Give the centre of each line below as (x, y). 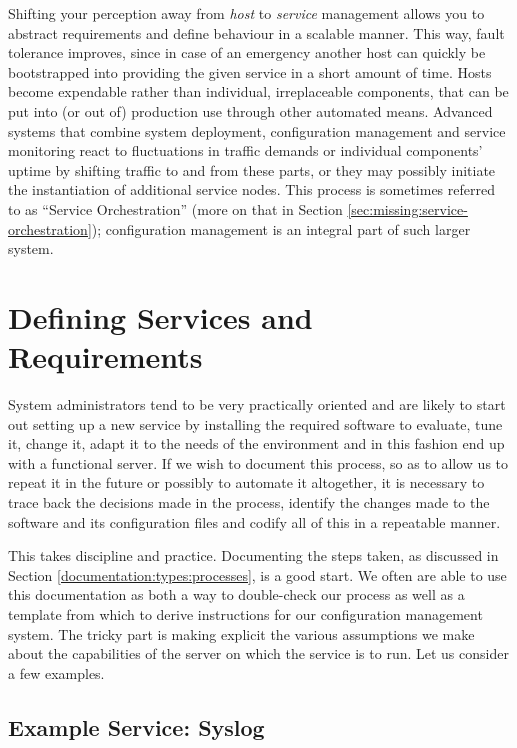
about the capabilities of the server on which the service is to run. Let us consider (258, 653)
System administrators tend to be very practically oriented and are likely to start (257, 404)
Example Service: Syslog (136, 726)
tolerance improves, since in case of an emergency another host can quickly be (247, 52)
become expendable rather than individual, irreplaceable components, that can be (258, 91)
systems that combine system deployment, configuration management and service (257, 130)
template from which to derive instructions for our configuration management (245, 613)
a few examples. (56, 672)
